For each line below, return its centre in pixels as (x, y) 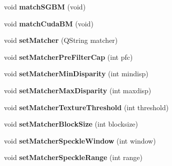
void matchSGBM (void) (45, 6)
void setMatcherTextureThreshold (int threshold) (86, 107)
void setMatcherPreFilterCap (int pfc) (68, 57)
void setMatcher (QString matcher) (61, 40)
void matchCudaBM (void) (49, 23)
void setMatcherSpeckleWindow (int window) (80, 140)
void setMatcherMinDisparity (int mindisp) (76, 74)
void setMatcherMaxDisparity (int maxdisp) (78, 90)
